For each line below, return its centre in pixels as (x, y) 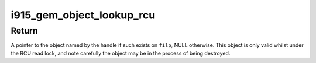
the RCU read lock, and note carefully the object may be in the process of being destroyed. (121, 53)
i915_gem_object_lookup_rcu (83, 15)
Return (24, 31)
